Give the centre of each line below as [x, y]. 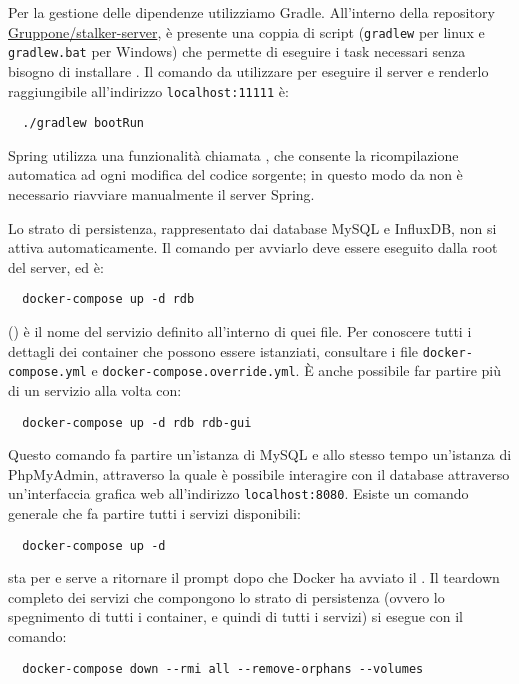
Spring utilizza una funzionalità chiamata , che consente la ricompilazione [233, 154]
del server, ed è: [56, 266]
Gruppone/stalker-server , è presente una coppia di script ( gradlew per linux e [246, 31]
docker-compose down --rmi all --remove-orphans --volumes [223, 668]
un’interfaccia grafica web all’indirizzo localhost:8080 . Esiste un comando [238, 493]
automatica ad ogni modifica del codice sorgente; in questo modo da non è [235, 174]
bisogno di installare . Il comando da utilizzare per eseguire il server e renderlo [248, 70]
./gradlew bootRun [83, 123]
